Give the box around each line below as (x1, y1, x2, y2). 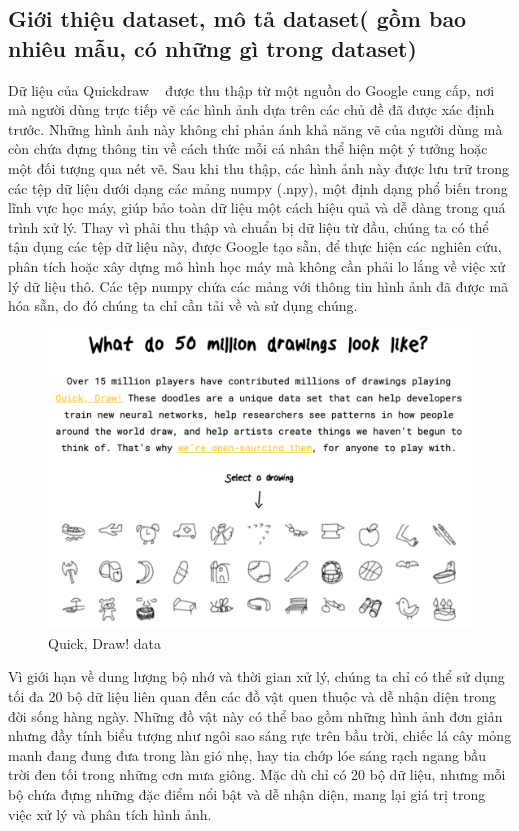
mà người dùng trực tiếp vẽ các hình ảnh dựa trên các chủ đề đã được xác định (8, 99, 495, 120)
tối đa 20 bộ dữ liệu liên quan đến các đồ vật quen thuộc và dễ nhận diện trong (8, 685, 497, 706)
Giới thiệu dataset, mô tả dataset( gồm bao (8, 3, 467, 34)
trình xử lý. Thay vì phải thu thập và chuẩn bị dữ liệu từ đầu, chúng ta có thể (8, 216, 489, 237)
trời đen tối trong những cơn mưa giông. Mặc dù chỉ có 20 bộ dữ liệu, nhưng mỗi (8, 764, 506, 785)
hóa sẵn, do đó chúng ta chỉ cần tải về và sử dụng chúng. (8, 295, 358, 316)
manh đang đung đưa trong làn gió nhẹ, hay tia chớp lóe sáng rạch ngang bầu (8, 744, 487, 765)
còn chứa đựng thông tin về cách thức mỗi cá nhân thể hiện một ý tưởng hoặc (8, 138, 488, 159)
